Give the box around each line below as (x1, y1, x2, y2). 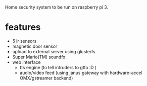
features (5, 22, 41, 33)
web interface (12, 59, 41, 65)
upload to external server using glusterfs (12, 48, 96, 54)
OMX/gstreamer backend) (19, 75, 73, 81)
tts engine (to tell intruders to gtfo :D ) (19, 64, 97, 70)
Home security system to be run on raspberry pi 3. (5, 4, 108, 10)
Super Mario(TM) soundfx (12, 54, 66, 60)
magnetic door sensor (12, 43, 58, 49)
